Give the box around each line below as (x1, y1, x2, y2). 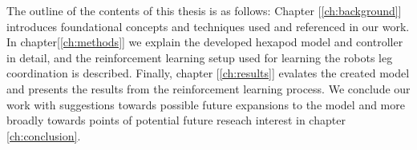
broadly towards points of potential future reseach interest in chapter (6, 112, 346, 128)
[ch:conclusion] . (6, 127, 81, 144)
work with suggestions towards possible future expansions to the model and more (6, 96, 405, 112)
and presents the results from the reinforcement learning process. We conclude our (6, 80, 411, 97)
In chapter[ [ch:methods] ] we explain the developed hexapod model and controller (6, 34, 403, 50)
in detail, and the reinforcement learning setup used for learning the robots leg (6, 49, 393, 65)
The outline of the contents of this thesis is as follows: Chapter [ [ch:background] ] (6, 2, 402, 18)
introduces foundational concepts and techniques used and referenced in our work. (6, 18, 410, 34)
